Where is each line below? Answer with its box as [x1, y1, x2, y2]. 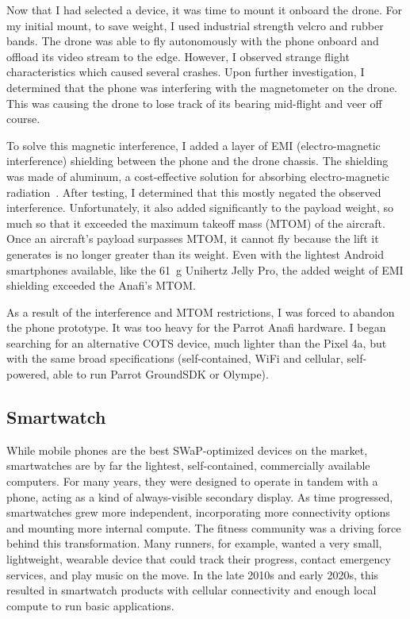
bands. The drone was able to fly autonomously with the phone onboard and [6, 33, 379, 49]
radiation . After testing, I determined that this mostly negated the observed [6, 183, 381, 200]
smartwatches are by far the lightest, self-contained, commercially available [6, 457, 370, 474]
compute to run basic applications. [6, 597, 174, 613]
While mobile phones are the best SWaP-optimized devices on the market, [6, 441, 368, 458]
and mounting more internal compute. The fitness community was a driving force [6, 519, 401, 536]
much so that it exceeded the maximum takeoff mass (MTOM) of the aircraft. [6, 214, 385, 231]
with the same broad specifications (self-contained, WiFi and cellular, [6, 350, 343, 367]
